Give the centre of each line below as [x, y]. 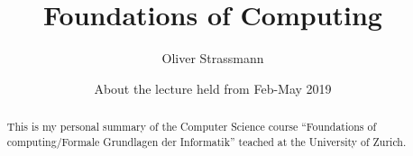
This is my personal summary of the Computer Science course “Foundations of [192, 127]
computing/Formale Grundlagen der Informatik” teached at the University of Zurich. [206, 141]
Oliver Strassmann [213, 58]
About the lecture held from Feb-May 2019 [213, 88]
